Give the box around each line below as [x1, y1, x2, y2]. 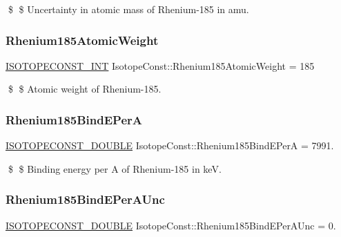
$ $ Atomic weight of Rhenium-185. [8, 82, 162, 96]
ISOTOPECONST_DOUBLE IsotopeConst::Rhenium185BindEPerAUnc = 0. [6, 218, 336, 232]
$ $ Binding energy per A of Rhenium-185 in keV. [8, 161, 222, 176]
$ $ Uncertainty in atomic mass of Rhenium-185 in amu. [8, 2, 249, 16]
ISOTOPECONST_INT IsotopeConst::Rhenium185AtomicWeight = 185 [6, 58, 315, 73]
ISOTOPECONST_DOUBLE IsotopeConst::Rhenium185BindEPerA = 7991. [6, 138, 334, 153]
